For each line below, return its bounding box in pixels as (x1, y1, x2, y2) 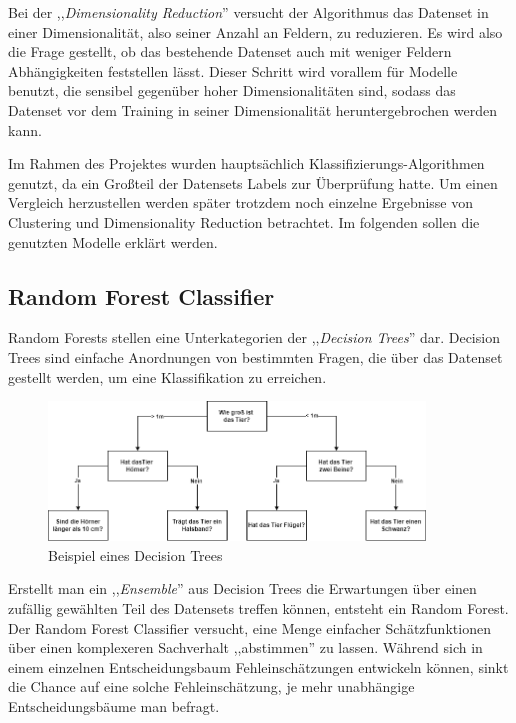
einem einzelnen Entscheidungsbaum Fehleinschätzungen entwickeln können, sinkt (8, 656, 509, 677)
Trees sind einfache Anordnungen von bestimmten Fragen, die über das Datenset (8, 346, 503, 367)
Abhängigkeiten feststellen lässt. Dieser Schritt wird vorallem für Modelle (8, 60, 458, 81)
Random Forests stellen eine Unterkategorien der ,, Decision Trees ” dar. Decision (8, 327, 500, 348)
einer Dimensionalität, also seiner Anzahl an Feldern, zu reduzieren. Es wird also (8, 21, 503, 42)
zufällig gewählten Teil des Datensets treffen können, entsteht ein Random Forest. (8, 597, 509, 618)
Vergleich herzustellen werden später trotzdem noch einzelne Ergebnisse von (8, 192, 474, 213)
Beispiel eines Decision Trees (48, 544, 223, 565)
